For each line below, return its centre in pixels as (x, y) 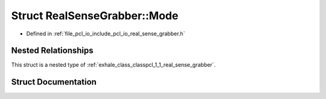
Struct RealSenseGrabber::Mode (95, 16)
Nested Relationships (52, 51)
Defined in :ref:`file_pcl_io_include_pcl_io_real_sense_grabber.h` (106, 34)
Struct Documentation (54, 82)
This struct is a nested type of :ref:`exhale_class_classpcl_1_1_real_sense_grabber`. (113, 65)
